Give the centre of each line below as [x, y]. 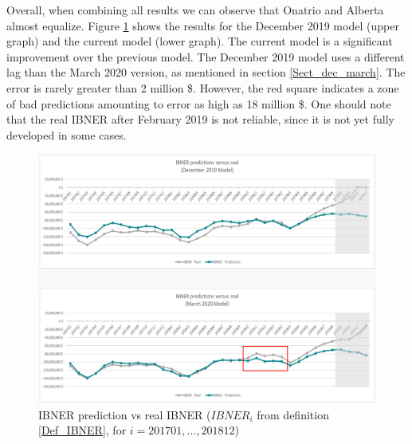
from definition [293, 414]
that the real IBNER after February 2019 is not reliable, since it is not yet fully [200, 119]
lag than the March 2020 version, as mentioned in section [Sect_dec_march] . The [206, 72]
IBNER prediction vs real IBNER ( [125, 414]
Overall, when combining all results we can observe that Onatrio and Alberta [195, 10]
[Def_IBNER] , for [82, 430]
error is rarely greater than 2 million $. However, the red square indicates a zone [203, 87]
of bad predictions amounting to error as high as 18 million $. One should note [199, 103]
